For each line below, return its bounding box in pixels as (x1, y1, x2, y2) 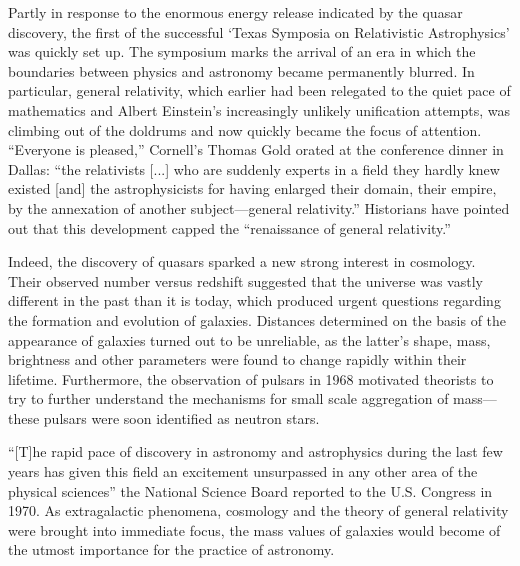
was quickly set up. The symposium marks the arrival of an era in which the (8, 41, 476, 62)
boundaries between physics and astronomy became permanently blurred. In (8, 60, 475, 81)
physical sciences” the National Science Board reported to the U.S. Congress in (8, 480, 493, 501)
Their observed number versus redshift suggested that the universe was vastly (8, 270, 483, 291)
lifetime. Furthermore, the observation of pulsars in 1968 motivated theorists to (8, 368, 494, 389)
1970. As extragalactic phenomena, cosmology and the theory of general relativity (8, 500, 509, 521)
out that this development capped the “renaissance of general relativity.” (8, 217, 451, 238)
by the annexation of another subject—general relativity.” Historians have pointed (8, 197, 510, 218)
